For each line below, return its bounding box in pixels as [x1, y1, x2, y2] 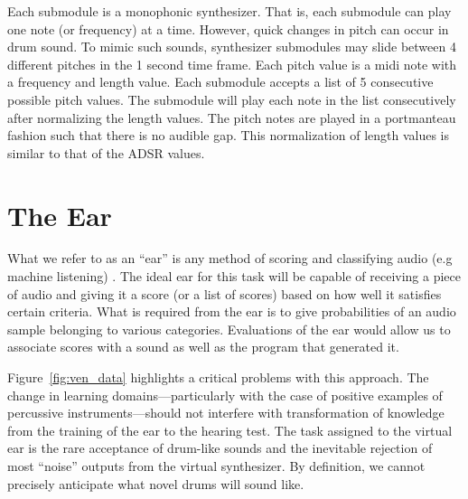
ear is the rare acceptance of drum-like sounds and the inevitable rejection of [7, 438, 433, 457]
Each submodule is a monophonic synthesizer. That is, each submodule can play [7, 2, 452, 20]
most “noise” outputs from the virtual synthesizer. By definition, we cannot [7, 457, 426, 475]
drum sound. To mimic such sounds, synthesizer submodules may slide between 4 [7, 37, 456, 56]
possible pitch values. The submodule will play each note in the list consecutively [7, 89, 456, 108]
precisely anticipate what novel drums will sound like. [7, 474, 304, 493]
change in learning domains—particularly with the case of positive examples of [7, 385, 443, 404]
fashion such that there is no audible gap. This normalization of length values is [7, 126, 450, 145]
